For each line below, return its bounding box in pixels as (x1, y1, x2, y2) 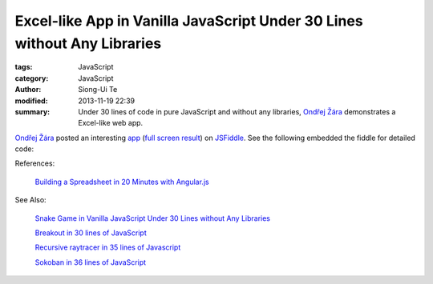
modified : (14, 96, 48, 106)
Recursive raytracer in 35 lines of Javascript (34, 242, 181, 252)
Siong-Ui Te (78, 85, 118, 94)
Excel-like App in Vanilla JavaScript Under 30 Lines (14, 12, 364, 30)
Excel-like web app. (78, 118, 144, 128)
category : (14, 73, 49, 83)
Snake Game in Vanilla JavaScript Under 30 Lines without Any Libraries (34, 213, 270, 223)
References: (14, 158, 55, 168)
